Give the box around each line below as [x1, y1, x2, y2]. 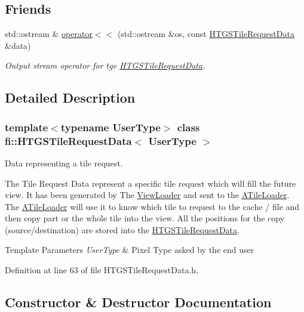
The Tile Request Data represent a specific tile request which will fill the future [5, 177, 296, 189]
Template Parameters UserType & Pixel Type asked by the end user [5, 243, 254, 256]
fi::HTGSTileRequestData [5, 133, 132, 148]
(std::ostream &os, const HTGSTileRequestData [117, 27, 294, 40]
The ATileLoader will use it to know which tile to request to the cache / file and [5, 200, 300, 212]
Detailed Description [5, 88, 136, 107]
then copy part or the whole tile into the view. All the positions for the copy [5, 212, 285, 224]
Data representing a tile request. [5, 156, 123, 169]
